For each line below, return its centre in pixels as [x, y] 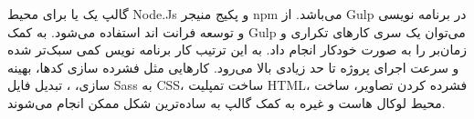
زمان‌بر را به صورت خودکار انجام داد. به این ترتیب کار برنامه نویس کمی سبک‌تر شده [237, 50]
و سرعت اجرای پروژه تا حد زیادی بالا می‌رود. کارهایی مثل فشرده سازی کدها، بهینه [233, 67]
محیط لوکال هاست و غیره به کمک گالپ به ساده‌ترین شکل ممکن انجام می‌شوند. [226, 102]
